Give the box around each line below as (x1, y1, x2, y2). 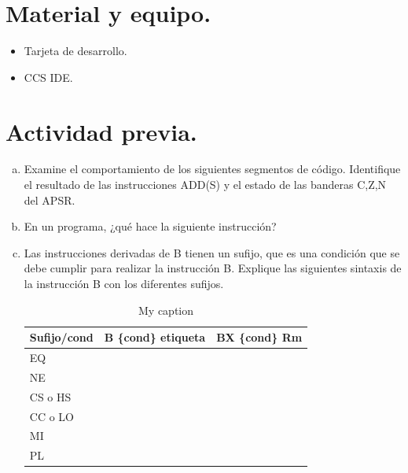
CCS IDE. (24, 68, 73, 85)
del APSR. (24, 191, 75, 208)
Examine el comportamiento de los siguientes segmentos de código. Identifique (24, 161, 401, 177)
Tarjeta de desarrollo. (24, 42, 127, 59)
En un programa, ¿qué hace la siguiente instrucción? (24, 218, 277, 235)
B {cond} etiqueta (104, 329, 206, 346)
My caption (138, 301, 193, 318)
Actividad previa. (6, 115, 197, 147)
